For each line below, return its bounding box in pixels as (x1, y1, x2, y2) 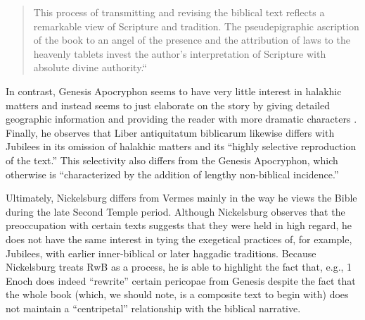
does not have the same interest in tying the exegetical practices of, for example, (6, 231, 352, 246)
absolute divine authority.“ (33, 60, 147, 75)
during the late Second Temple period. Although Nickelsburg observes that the (6, 204, 345, 219)
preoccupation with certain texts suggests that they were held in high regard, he (6, 218, 352, 233)
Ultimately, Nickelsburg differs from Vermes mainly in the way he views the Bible (6, 190, 357, 205)
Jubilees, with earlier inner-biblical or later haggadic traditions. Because (6, 245, 316, 260)
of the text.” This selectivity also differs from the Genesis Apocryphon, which (6, 152, 338, 167)
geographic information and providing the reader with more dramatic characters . (6, 111, 357, 126)
